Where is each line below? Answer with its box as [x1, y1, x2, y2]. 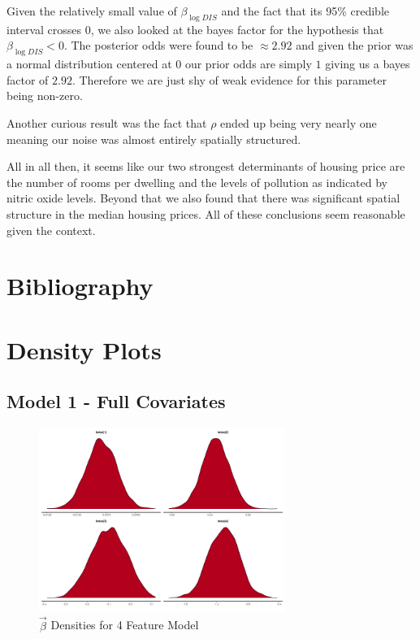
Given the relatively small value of [6, 2, 177, 19]
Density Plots [6, 333, 162, 366]
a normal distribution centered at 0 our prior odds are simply [6, 55, 312, 72]
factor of [6, 71, 49, 88]
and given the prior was [296, 37, 414, 54]
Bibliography [6, 269, 154, 302]
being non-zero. [6, 87, 83, 104]
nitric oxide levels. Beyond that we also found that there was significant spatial [6, 189, 401, 206]
